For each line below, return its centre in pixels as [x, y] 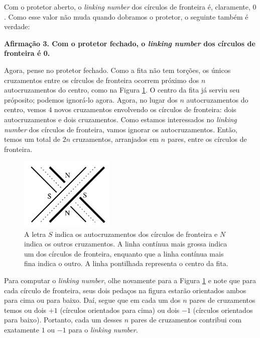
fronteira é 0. [27, 53]
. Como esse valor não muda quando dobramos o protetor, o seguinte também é [126, 16]
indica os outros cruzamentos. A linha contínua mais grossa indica [126, 244]
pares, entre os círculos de [207, 139]
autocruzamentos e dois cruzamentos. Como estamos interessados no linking [120, 119]
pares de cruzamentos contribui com [186, 320]
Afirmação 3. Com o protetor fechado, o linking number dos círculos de [130, 43]
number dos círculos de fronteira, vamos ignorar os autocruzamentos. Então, [121, 129]
